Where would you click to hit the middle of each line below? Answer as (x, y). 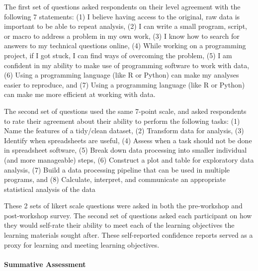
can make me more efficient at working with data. (80, 94)
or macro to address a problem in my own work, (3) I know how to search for (122, 36)
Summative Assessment (45, 264)
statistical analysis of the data (50, 189)
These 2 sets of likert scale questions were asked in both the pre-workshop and (123, 206)
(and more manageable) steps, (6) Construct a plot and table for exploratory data (129, 159)
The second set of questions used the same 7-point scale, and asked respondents (125, 111)
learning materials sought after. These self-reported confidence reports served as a (129, 235)
